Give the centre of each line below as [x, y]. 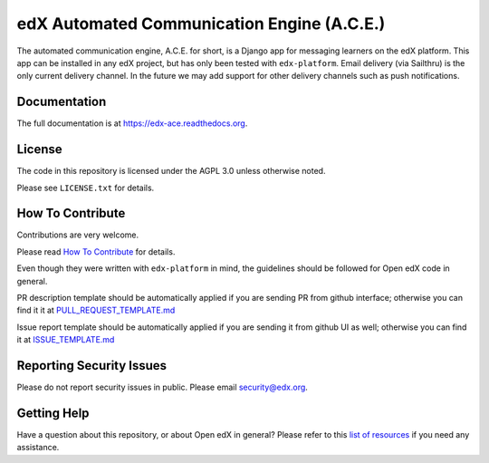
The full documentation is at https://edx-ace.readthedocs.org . [132, 123]
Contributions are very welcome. [78, 235]
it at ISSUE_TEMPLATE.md [66, 340]
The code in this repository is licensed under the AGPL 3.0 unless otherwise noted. [171, 171]
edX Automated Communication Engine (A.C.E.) [201, 24]
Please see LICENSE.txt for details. [86, 188]
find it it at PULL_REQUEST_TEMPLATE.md [96, 310]
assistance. [38, 448]
